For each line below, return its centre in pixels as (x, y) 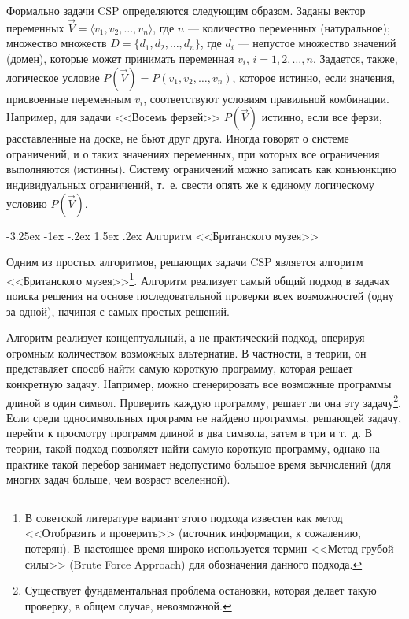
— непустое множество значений (317, 43)
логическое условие (53, 77)
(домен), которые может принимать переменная (120, 58)
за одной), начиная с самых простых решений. (118, 311)
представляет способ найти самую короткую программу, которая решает (180, 368)
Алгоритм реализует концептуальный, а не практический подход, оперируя (186, 337)
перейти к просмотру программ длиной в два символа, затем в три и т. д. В (190, 433)
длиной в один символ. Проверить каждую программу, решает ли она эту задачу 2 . (204, 401)
